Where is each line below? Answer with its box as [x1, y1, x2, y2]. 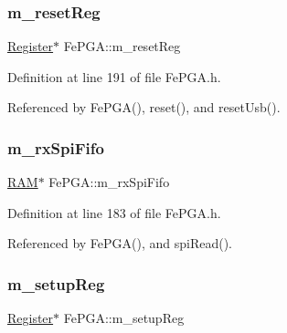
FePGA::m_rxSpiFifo [48, 172, 170, 192]
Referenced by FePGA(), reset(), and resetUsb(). [7, 98, 281, 117]
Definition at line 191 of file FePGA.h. [7, 67, 221, 86]
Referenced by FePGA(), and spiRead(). [7, 234, 233, 253]
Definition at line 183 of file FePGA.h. [7, 203, 221, 222]
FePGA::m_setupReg [63, 308, 185, 328]
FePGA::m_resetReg [63, 36, 181, 56]
